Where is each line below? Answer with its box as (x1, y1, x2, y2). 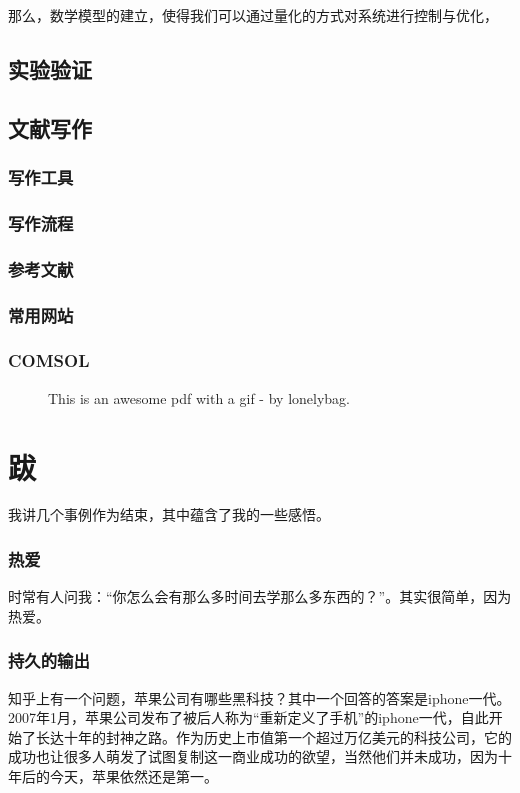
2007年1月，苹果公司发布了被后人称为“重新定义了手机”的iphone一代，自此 (8, 707, 489, 728)
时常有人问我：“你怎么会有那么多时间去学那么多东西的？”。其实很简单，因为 (8, 586, 512, 607)
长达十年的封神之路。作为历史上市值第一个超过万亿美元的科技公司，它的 (35, 726, 512, 747)
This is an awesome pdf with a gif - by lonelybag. (48, 387, 350, 408)
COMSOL (8, 348, 90, 373)
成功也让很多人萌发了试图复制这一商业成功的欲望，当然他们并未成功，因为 (8, 746, 498, 767)
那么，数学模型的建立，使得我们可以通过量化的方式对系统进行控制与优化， (8, 5, 498, 25)
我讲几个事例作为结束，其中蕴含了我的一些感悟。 (8, 504, 330, 525)
